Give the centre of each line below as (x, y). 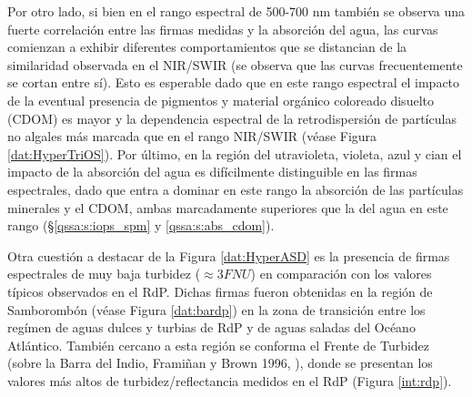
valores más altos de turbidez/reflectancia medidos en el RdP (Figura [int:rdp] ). (230, 380)
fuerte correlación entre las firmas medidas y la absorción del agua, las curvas (223, 29)
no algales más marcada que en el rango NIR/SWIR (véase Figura (192, 136)
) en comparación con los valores (341, 274)
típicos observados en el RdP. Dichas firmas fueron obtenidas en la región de (220, 291)
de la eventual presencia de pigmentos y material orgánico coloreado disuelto (221, 100)
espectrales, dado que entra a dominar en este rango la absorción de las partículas (236, 189)
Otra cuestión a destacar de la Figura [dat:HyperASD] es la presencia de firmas (229, 255)
